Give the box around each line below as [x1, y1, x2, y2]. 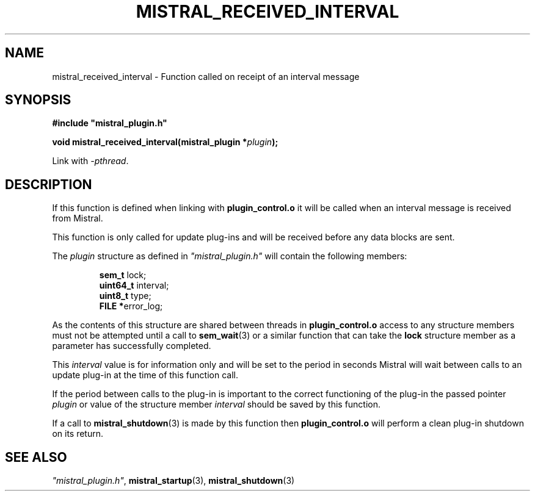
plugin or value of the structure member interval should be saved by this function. [52, 399, 381, 410]
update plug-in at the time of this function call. [52, 370, 238, 381]
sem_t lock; [99, 270, 147, 281]
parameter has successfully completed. [52, 340, 211, 351]
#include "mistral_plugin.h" [52, 118, 167, 129]
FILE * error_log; [99, 301, 163, 312]
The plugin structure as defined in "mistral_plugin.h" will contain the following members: [52, 251, 407, 262]
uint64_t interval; [99, 280, 169, 291]
